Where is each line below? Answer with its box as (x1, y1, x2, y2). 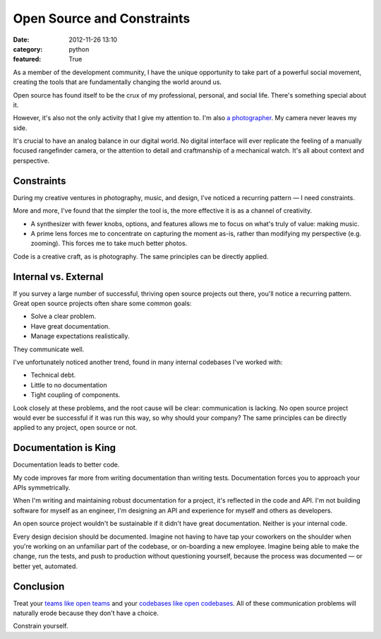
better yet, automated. (13, 562, 78, 570)
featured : (13, 55, 42, 64)
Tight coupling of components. (30, 391, 121, 399)
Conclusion (13, 580, 65, 592)
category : (13, 45, 43, 53)
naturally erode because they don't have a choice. (13, 609, 159, 618)
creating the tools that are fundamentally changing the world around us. (13, 78, 222, 86)
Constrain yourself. (13, 622, 68, 631)
